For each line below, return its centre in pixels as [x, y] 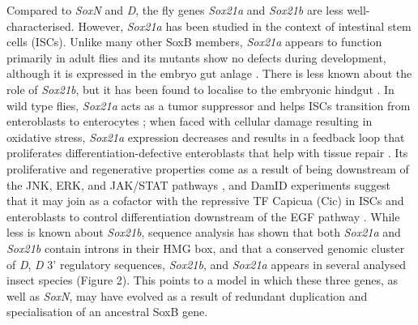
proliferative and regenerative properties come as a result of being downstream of [208, 168]
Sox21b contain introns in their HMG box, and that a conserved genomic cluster [206, 248]
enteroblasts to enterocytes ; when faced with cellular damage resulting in [190, 121]
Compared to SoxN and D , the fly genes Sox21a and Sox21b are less [175, 10]
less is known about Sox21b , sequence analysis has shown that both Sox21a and [204, 232]
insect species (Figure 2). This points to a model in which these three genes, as [203, 280]
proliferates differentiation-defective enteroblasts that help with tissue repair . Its [207, 153]
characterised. [41, 26]
